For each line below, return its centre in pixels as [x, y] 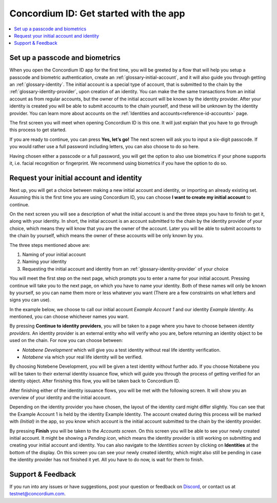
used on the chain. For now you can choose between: [66, 340]
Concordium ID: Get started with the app [97, 13]
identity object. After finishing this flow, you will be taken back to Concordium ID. [95, 381]
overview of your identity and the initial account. [61, 397]
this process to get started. [38, 130]
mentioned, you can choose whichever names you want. [69, 317]
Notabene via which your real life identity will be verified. [83, 357]
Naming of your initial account [54, 254]
